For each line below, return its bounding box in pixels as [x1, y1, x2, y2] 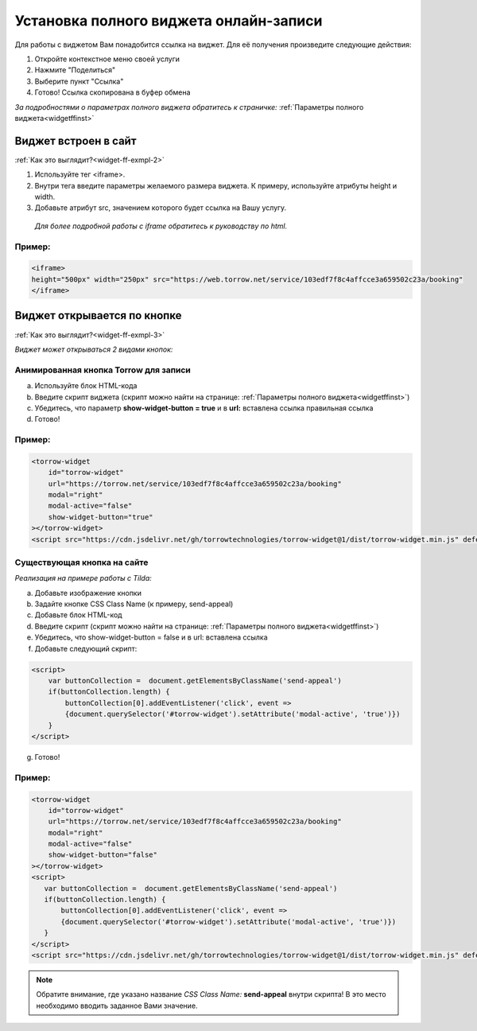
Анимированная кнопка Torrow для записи [14, 364, 191, 375]
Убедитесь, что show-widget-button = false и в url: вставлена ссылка [34, 632, 268, 642]
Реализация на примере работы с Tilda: [14, 574, 153, 583]
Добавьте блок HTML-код [34, 610, 122, 620]
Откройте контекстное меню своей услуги [34, 54, 180, 64]
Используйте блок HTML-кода [34, 381, 138, 391]
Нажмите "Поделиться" [34, 65, 116, 75]
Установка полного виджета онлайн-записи [14, 12, 323, 29]
